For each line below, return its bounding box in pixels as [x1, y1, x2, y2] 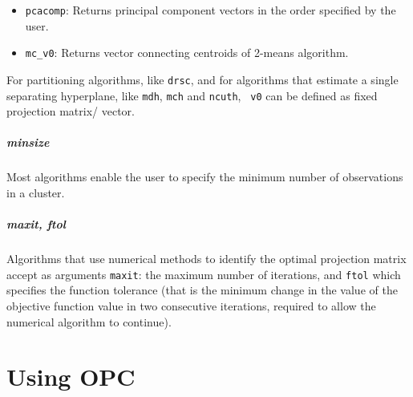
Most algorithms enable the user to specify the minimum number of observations [6, 168, 403, 185]
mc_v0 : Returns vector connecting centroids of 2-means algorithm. [25, 44, 349, 61]
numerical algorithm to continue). [6, 313, 172, 330]
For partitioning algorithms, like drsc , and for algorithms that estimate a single [6, 71, 399, 87]
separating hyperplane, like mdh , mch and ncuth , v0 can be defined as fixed [6, 87, 378, 103]
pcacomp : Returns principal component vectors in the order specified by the [25, 2, 396, 18]
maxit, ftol [6, 216, 66, 233]
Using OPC [6, 360, 136, 393]
